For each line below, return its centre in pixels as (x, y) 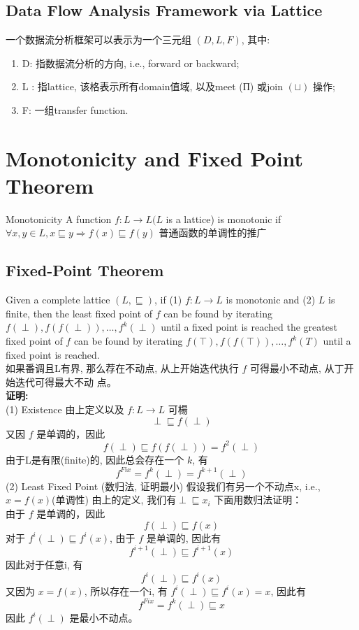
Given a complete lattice (58, 300)
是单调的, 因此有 (184, 537)
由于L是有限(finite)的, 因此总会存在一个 (95, 459)
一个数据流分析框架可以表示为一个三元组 (98, 40)
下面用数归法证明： (258, 500)
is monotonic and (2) (271, 300)
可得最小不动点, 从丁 (297, 368)
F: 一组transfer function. (75, 109)
